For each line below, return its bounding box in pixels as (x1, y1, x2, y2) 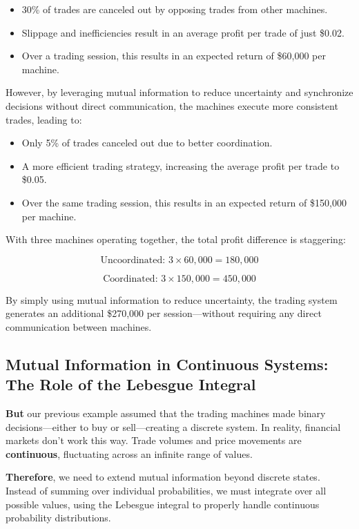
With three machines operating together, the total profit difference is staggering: (6, 232, 346, 247)
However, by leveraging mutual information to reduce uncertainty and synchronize (6, 85, 353, 99)
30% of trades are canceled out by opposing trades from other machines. (21, 2, 328, 16)
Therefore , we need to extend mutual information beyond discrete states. (6, 470, 320, 484)
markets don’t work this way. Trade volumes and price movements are (6, 433, 302, 448)
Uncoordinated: (100, 255, 166, 265)
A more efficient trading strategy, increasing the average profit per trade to (21, 158, 340, 173)
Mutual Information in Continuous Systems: (6, 353, 329, 374)
